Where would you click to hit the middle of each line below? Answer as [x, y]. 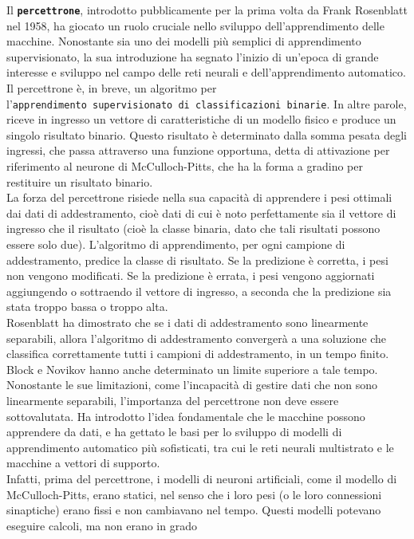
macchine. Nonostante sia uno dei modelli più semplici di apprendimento [184, 41]
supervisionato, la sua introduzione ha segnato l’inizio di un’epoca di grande [193, 56]
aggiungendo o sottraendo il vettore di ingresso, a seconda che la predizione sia [199, 291]
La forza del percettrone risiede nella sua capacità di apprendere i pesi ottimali [199, 197]
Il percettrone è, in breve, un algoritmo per [112, 88]
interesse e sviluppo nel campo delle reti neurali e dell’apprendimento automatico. [206, 72]
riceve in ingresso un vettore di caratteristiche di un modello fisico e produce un [201, 119]
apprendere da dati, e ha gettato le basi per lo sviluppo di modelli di [174, 432]
